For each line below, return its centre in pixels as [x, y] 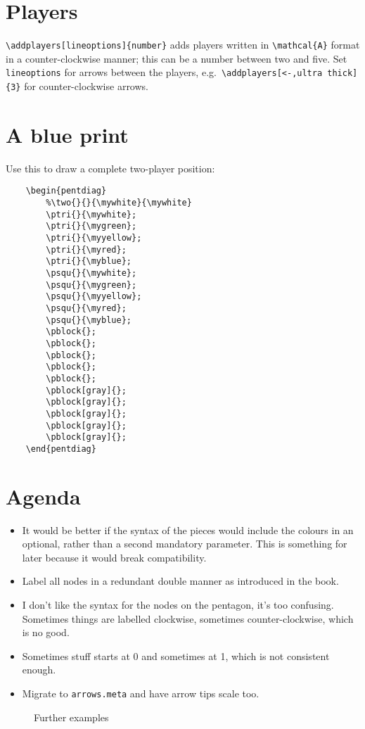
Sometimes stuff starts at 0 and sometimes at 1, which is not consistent [176, 655]
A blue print [67, 134]
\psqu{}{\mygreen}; [91, 285]
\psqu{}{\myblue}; [89, 320]
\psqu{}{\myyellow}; [94, 297]
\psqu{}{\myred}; [86, 308]
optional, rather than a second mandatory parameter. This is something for [185, 544]
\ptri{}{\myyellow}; [94, 238]
